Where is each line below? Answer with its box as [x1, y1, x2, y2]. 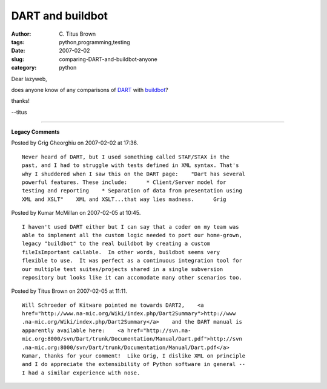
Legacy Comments [11, 128, 60, 136]
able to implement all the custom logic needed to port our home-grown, [22, 232, 242, 238]
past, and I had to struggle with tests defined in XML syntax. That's [22, 162, 239, 169]
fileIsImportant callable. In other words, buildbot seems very [22, 249, 220, 255]
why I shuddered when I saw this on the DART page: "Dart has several [22, 170, 246, 177]
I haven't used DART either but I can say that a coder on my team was [22, 223, 239, 230]
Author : [11, 30, 31, 38]
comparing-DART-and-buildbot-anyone [59, 55, 157, 63]
